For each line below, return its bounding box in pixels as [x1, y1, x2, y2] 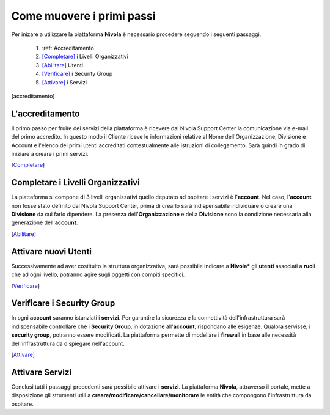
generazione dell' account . [11, 219, 78, 226]
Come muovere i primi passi [11, 9, 156, 23]
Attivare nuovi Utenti [11, 246, 92, 257]
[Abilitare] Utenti [42, 61, 84, 68]
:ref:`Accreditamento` [42, 44, 96, 51]
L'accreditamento [11, 108, 80, 119]
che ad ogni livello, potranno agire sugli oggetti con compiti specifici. [11, 271, 185, 278]
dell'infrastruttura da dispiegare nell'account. [11, 340, 125, 347]
